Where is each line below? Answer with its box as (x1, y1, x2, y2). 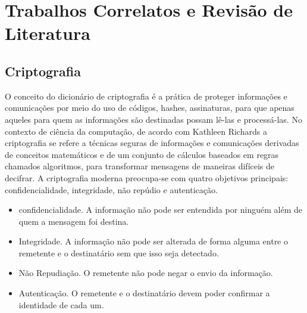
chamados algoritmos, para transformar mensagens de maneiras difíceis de (5, 160, 275, 172)
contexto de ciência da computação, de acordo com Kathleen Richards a (5, 125, 267, 137)
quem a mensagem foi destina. (18, 215, 129, 227)
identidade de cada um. (18, 298, 104, 311)
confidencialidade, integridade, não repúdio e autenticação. (5, 183, 218, 196)
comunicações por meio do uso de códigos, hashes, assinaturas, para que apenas (5, 101, 295, 114)
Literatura (5, 21, 90, 45)
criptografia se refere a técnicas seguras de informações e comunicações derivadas (5, 137, 299, 149)
